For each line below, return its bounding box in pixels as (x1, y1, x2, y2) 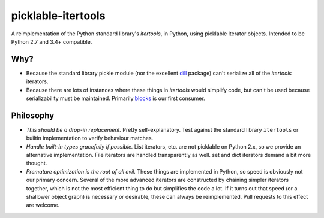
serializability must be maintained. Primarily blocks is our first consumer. (26, 95, 205, 102)
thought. (26, 159, 47, 167)
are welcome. (26, 201, 60, 209)
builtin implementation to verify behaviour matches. (26, 135, 154, 142)
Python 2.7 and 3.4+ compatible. (11, 38, 92, 45)
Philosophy (11, 110, 55, 120)
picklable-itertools (11, 9, 106, 22)
